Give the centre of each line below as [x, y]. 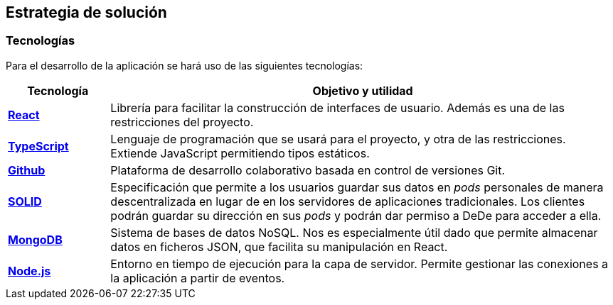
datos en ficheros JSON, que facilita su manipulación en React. [279, 246]
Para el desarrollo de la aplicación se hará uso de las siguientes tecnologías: [185, 65]
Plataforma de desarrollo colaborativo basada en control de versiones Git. [308, 170]
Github [27, 170]
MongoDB [35, 239]
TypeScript [38, 146]
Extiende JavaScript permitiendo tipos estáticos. [240, 153]
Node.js [30, 271]
